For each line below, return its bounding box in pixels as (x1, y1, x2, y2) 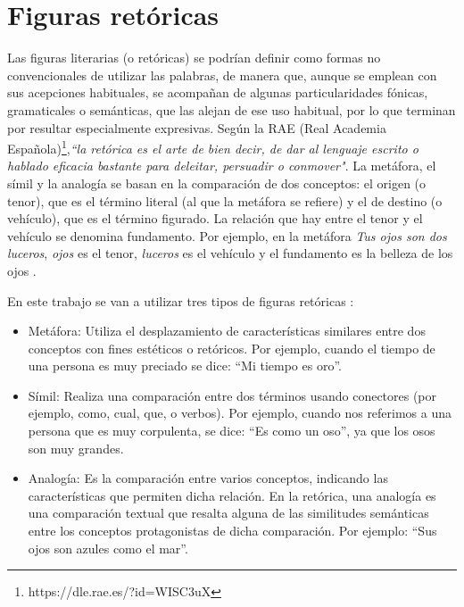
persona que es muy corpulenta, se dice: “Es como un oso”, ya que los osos (28, 421, 435, 440)
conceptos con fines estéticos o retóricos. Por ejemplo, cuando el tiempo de (28, 338, 435, 357)
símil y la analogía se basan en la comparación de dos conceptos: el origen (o (7, 173, 427, 192)
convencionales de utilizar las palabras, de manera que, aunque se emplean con (7, 65, 437, 84)
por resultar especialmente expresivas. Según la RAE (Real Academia (7, 118, 386, 137)
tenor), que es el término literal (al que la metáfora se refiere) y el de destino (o (7, 191, 443, 210)
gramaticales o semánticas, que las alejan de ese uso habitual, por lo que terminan (7, 100, 456, 119)
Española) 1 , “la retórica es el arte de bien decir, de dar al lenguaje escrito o (7, 137, 418, 157)
